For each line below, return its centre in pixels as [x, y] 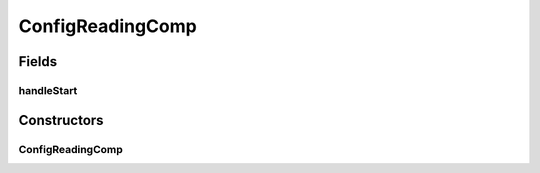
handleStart [48, 90]
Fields [38, 61]
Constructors [61, 120]
